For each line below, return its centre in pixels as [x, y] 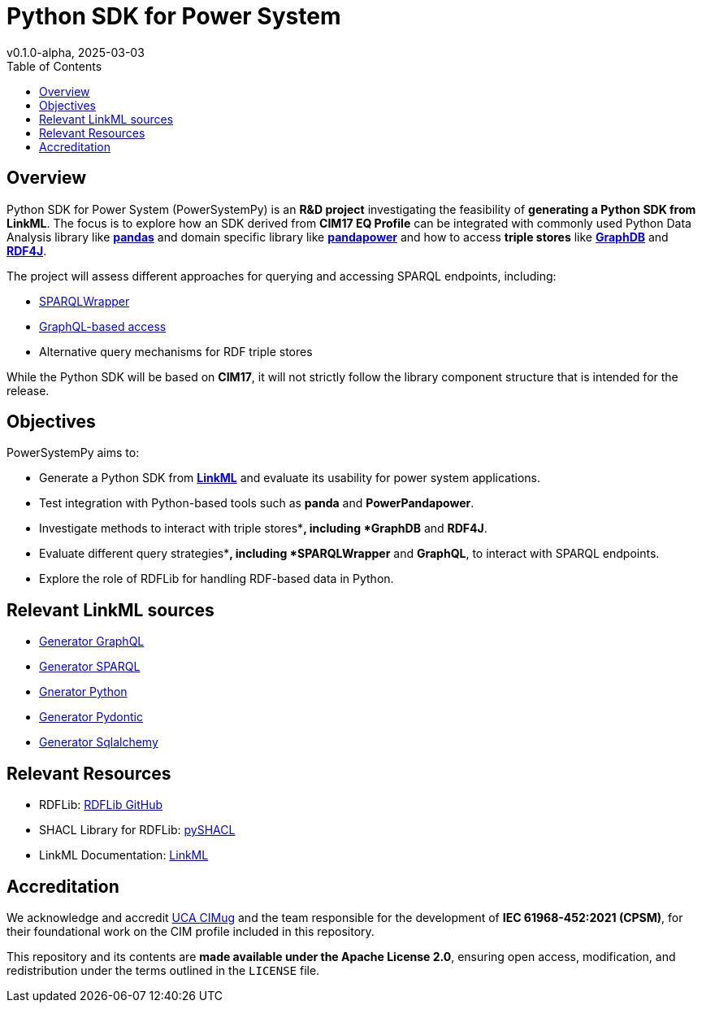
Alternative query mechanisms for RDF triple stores [176, 351]
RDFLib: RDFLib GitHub [101, 805]
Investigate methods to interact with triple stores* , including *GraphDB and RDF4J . [263, 528]
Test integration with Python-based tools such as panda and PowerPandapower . [257, 503]
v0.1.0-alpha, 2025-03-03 [76, 52]
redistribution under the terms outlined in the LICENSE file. [163, 970]
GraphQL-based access [103, 326]
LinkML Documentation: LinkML [124, 855]
